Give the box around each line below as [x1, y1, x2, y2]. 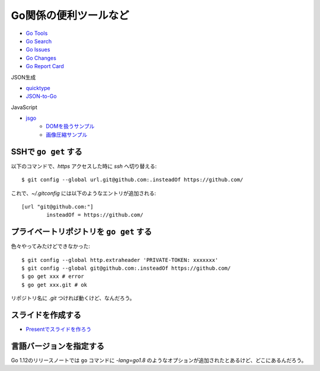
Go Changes [25, 54, 56, 62]
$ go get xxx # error [21, 273, 84, 280]
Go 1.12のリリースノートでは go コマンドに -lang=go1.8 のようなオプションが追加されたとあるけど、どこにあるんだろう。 [11, 356, 307, 364]
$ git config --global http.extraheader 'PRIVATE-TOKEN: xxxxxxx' [21, 257, 219, 263]
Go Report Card [25, 63, 65, 70]
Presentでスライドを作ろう [25, 326, 92, 333]
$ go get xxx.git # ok [21, 282, 88, 288]
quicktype [25, 84, 50, 91]
